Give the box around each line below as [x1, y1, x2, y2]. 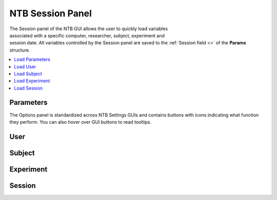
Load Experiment [14, 78, 50, 84]
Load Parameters [14, 56, 51, 62]
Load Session [14, 85, 43, 91]
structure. [9, 47, 30, 53]
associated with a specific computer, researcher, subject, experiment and [9, 32, 165, 38]
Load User [14, 63, 36, 70]
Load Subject [14, 71, 42, 77]
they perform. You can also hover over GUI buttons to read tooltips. [9, 119, 152, 125]
